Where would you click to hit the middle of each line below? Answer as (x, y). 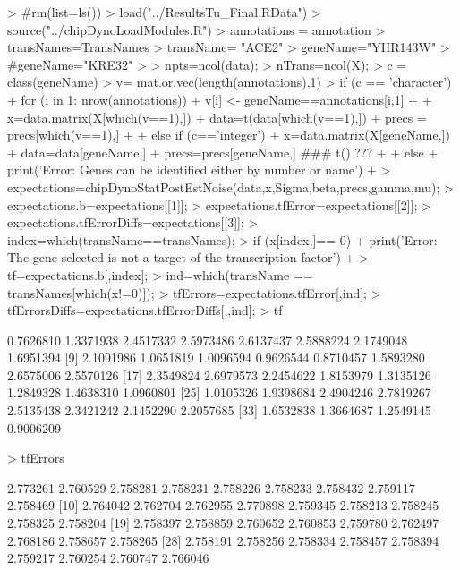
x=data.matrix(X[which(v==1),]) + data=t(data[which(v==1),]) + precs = (217, 117)
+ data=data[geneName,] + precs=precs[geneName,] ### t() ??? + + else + (223, 152)
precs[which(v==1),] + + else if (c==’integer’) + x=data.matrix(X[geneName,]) (229, 135)
